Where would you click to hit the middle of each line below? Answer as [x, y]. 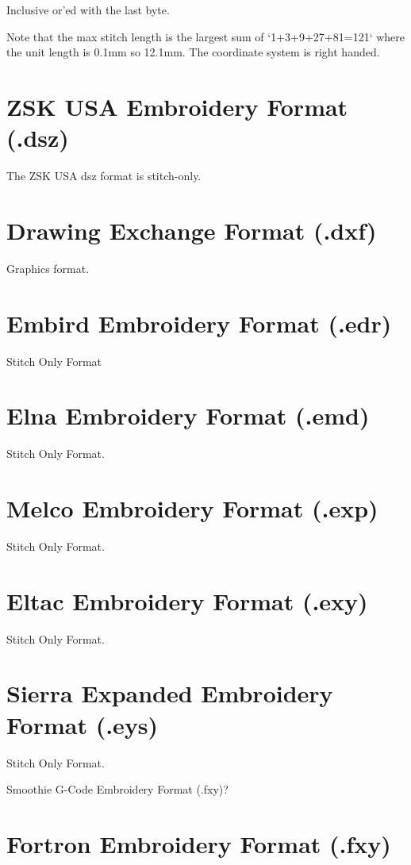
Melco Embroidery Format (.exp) [192, 508]
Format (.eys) [83, 724]
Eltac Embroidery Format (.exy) [187, 600]
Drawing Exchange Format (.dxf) [192, 230]
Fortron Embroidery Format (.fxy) [199, 843]
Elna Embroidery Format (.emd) [188, 415]
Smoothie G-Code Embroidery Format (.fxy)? [117, 789]
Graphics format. [48, 268]
